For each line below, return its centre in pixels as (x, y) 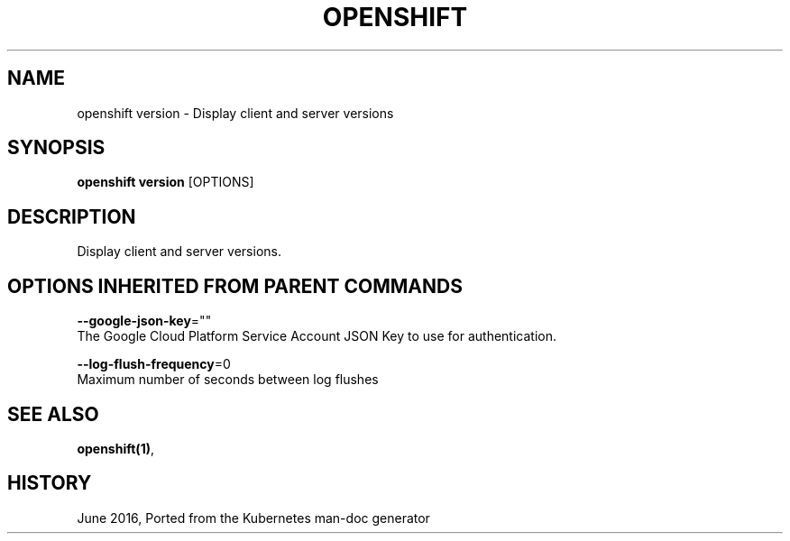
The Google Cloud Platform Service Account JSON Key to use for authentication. (317, 336)
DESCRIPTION (72, 216)
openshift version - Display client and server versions (235, 113)
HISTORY (50, 483)
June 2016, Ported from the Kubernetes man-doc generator (253, 518)
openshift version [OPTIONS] (165, 182)
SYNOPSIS (56, 148)
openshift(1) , (115, 448)
